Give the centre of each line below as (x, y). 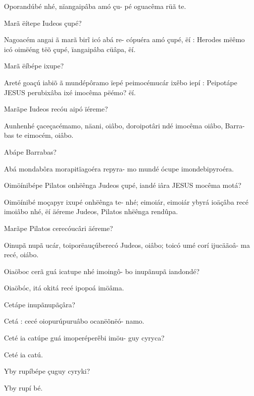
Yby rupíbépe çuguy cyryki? (47, 371)
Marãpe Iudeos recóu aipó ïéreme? (56, 109)
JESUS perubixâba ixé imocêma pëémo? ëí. (70, 92)
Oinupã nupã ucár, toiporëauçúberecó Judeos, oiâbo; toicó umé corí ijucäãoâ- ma (127, 245)
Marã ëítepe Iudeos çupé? (43, 23)
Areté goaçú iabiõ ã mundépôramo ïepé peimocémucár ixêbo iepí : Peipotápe (121, 82)
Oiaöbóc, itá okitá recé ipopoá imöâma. (64, 288)
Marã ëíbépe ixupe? (34, 66)
